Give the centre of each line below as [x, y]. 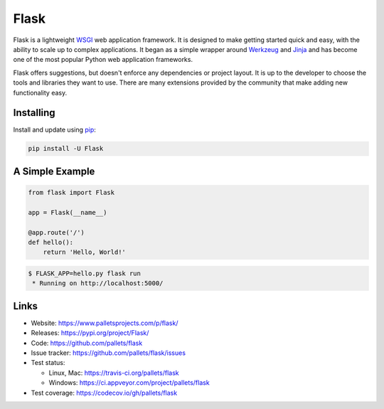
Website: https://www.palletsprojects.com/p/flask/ [105, 323]
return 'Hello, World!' [84, 252]
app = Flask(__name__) [68, 212]
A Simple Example [54, 171]
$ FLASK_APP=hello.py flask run [85, 273]
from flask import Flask [71, 192]
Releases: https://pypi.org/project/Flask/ [90, 333]
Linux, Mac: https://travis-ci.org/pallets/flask [114, 373]
